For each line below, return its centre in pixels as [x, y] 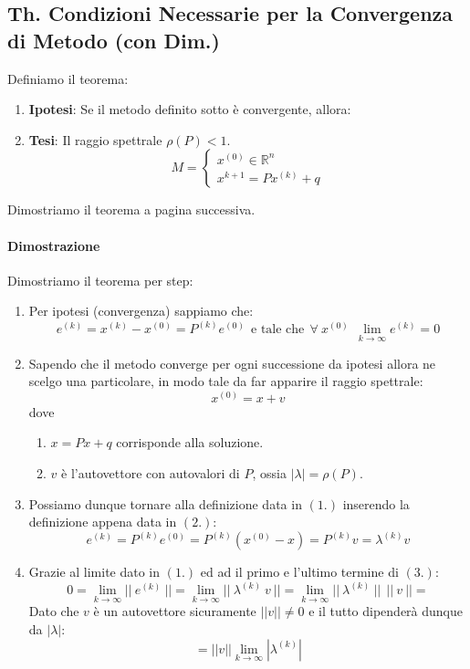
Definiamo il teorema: [68, 78]
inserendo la [376, 503]
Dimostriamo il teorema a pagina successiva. [131, 209]
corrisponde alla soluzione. [190, 442]
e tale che [278, 330]
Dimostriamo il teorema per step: [100, 280]
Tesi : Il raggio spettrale [95, 139]
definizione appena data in [103, 522]
